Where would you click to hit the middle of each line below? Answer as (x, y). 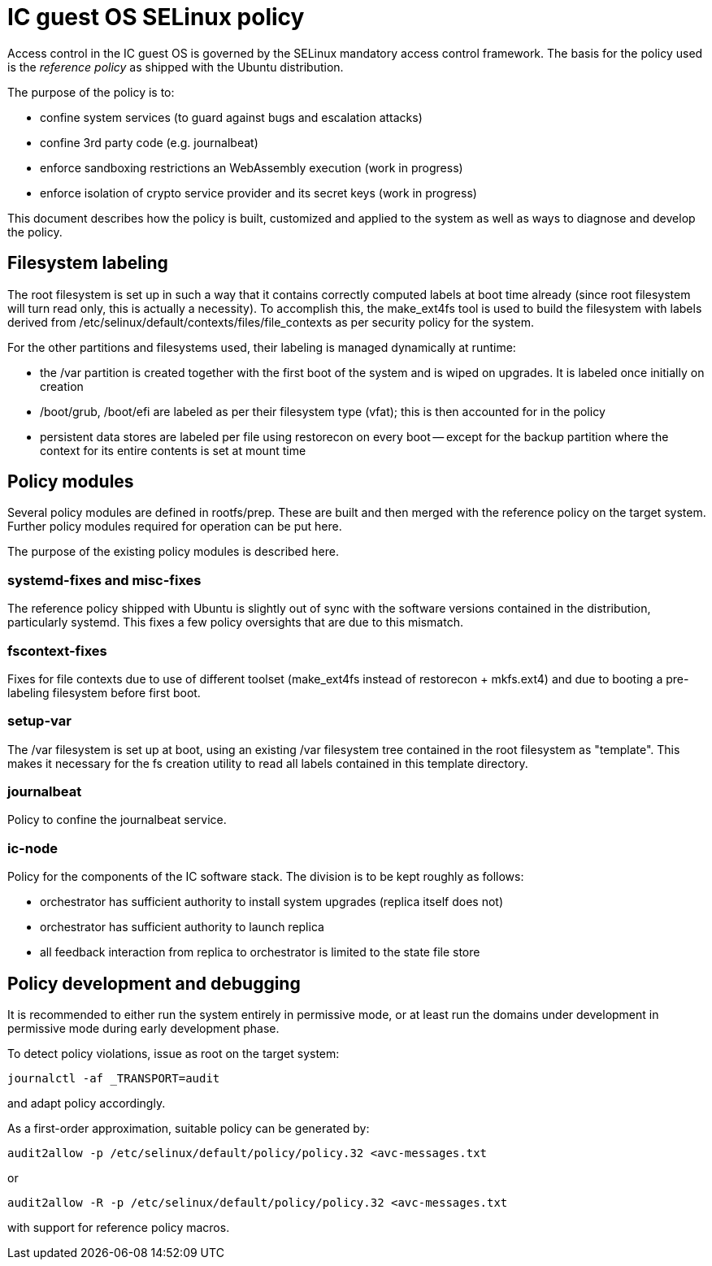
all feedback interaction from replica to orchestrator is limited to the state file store (260, 952)
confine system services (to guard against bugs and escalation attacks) (231, 117)
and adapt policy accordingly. (87, 1103)
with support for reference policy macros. (119, 1228)
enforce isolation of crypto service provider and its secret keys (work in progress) (258, 193)
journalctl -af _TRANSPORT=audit (114, 1079)
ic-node (33, 848)
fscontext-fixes (57, 650)
